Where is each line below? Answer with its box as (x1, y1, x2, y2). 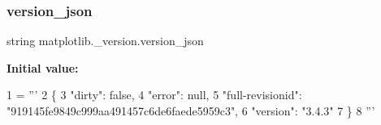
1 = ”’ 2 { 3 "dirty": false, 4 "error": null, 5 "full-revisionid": (6, 86, 302, 103)
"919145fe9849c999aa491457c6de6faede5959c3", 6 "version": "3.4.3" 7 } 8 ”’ (6, 102, 375, 119)
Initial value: (6, 59, 79, 76)
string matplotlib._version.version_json (6, 32, 204, 49)
